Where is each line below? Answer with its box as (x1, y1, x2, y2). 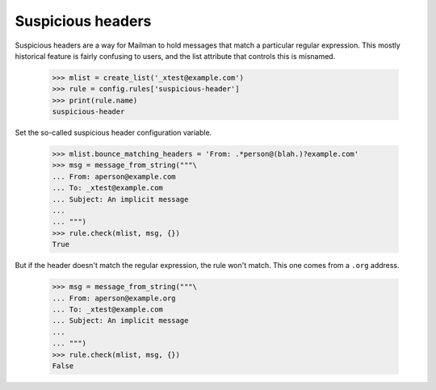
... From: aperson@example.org (52, 293, 177, 303)
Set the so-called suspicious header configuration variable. (15, 128, 212, 137)
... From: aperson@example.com (52, 172, 177, 181)
